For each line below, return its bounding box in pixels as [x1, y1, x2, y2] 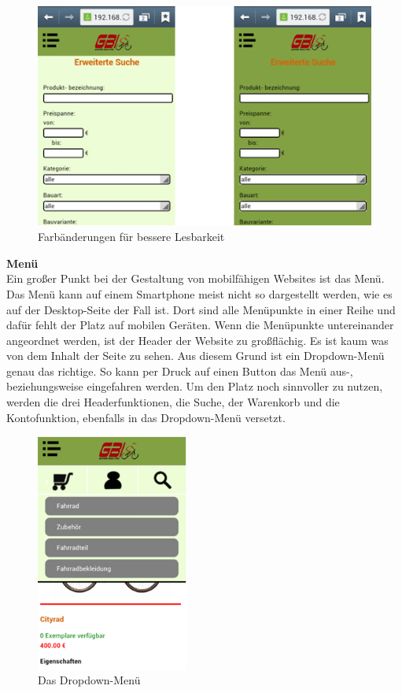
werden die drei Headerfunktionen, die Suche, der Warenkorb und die [6, 394, 340, 410]
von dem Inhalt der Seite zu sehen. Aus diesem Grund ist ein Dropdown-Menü [6, 347, 385, 364]
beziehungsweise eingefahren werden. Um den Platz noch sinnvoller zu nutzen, [6, 378, 383, 395]
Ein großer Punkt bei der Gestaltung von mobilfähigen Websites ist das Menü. [6, 270, 385, 287]
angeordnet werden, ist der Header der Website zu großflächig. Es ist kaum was [6, 332, 389, 348]
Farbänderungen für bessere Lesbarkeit [38, 228, 225, 245]
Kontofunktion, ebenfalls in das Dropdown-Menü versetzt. [6, 409, 286, 425]
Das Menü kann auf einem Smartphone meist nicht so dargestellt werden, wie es [6, 285, 393, 302]
